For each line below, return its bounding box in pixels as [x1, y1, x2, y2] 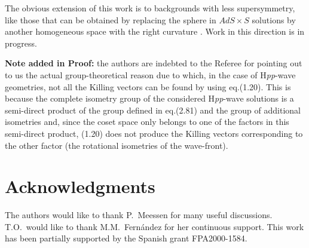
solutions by [252, 13, 296, 26]
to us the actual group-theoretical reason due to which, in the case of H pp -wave [5, 68, 296, 81]
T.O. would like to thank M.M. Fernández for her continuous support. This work [5, 220, 304, 232]
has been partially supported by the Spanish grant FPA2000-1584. [5, 232, 247, 244]
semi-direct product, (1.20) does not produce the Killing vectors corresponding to [5, 127, 303, 139]
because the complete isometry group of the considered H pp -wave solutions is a [5, 92, 294, 105]
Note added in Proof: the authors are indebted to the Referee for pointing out [5, 57, 302, 69]
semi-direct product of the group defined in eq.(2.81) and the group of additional [5, 103, 301, 116]
